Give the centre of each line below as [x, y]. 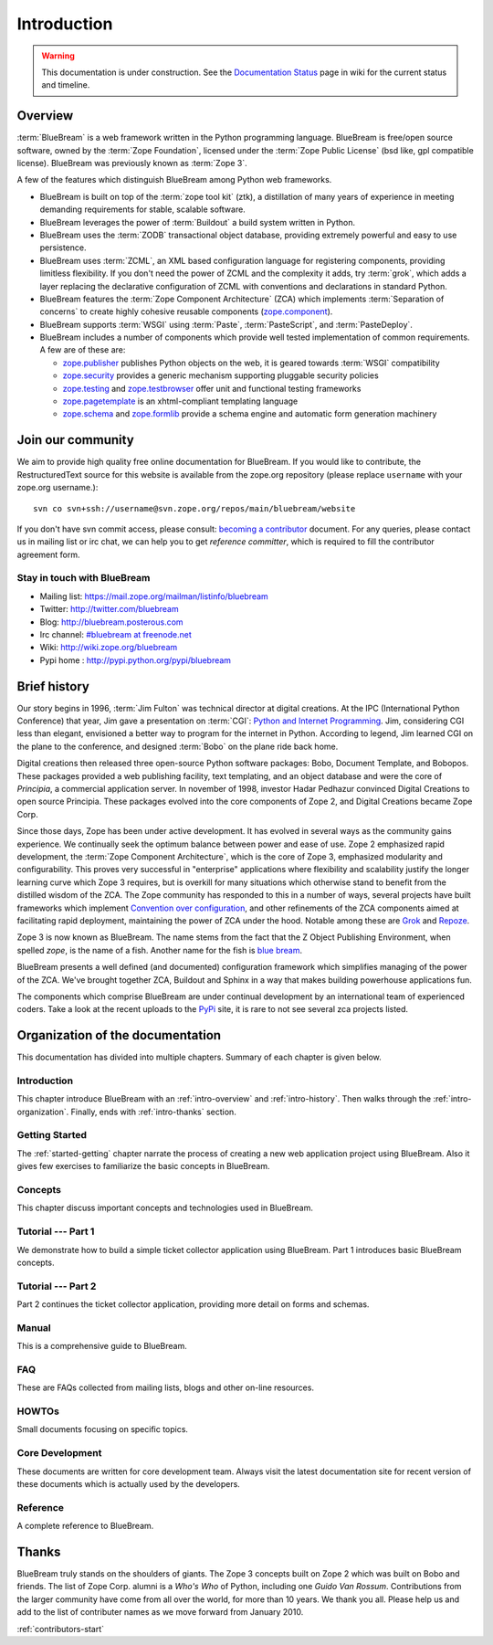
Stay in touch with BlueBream [84, 578]
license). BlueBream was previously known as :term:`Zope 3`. [132, 163]
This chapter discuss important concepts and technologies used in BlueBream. [165, 1208]
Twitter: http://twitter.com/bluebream [109, 609]
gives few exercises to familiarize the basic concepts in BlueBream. [143, 1166]
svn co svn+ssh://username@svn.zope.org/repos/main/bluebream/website [194, 508]
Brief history [53, 686]
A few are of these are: [83, 350]
